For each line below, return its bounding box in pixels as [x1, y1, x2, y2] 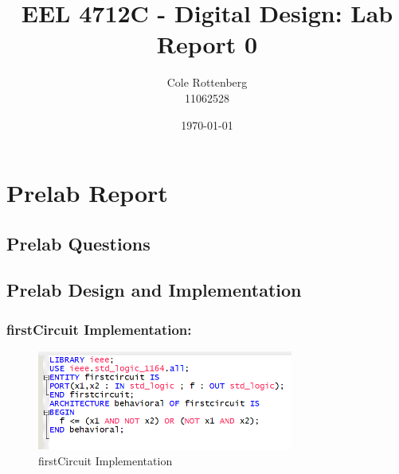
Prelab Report [6, 177, 168, 209]
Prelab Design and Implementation [6, 278, 302, 302]
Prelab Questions [6, 231, 151, 255]
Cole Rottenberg [166, 74, 248, 91]
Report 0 [156, 28, 258, 60]
